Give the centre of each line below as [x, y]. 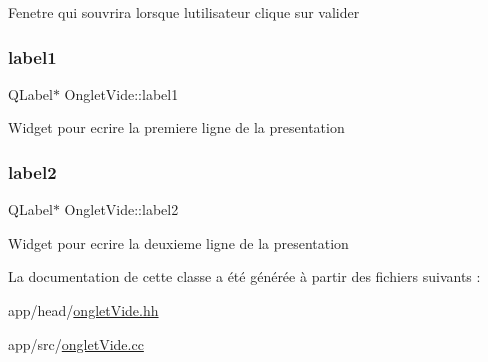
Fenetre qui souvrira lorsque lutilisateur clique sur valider [184, 12]
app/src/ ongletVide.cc [76, 343]
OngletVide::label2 [121, 209]
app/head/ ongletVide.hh [83, 310]
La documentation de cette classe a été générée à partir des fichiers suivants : [244, 276]
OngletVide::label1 [121, 93]
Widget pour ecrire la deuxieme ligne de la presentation [178, 242]
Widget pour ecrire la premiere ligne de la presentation [176, 127]
